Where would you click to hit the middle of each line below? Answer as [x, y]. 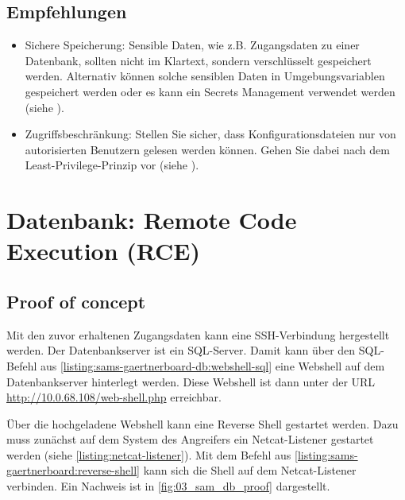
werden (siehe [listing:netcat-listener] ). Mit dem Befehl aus [149, 454]
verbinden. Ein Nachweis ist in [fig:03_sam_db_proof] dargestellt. [168, 486]
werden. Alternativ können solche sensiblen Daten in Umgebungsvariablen [205, 76]
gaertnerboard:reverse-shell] [73, 470]
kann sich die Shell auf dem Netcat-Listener [250, 470]
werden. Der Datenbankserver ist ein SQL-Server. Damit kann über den [181, 350]
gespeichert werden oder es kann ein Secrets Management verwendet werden [210, 91]
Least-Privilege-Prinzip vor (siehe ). [112, 165]
